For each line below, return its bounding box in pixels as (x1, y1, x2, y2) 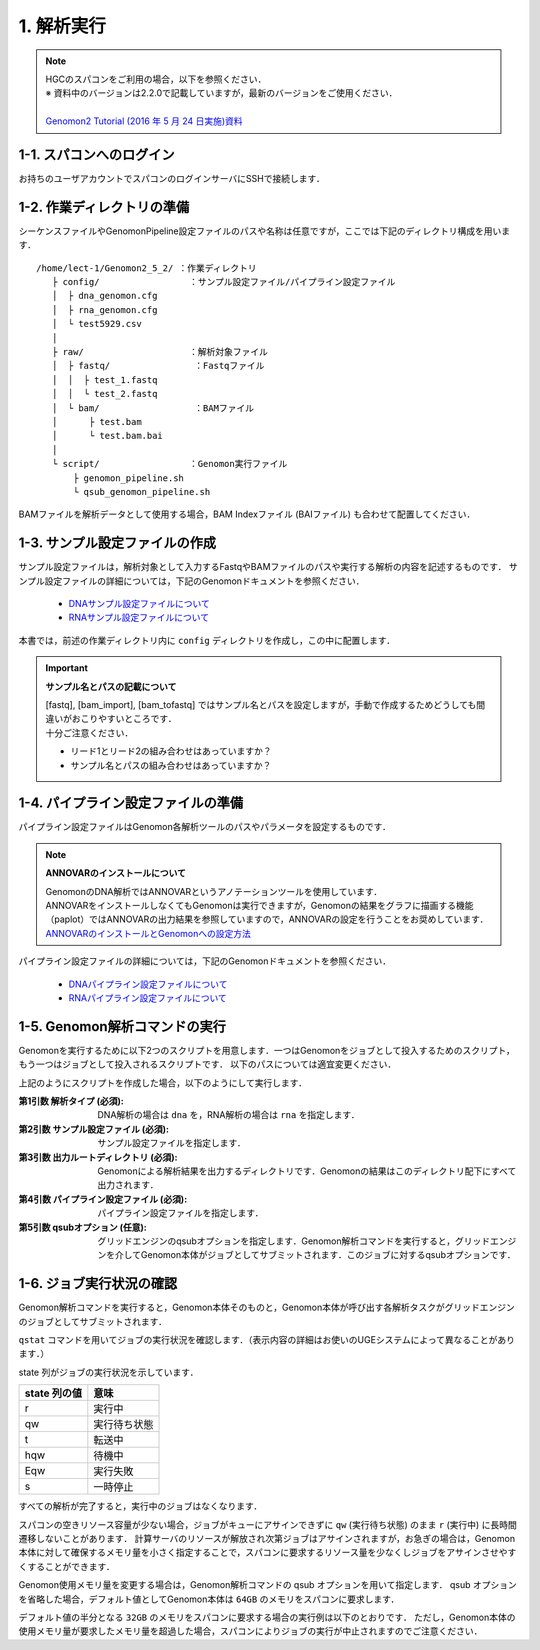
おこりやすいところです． (71, 713, 177, 725)
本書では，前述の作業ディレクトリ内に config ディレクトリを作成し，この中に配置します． (18, 634, 395, 646)
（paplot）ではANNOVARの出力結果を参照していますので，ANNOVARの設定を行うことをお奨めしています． (45, 913, 489, 925)
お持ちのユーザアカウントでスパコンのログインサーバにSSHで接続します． (18, 173, 325, 185)
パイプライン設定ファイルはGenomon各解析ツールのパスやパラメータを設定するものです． (18, 821, 392, 833)
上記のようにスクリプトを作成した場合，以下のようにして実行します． (18, 1076, 308, 1089)
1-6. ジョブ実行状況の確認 (18, 1275, 178, 1292)
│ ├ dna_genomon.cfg (51, 290, 158, 302)
